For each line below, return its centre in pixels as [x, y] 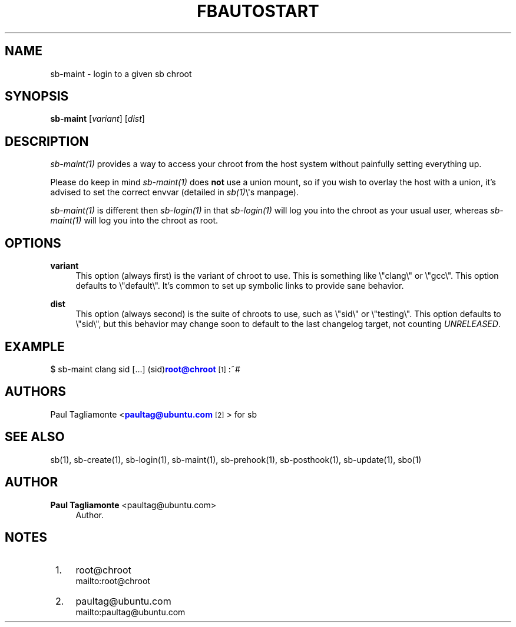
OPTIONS [33, 243]
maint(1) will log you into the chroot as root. [134, 221]
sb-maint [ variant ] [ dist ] [97, 119]
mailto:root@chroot [113, 581]
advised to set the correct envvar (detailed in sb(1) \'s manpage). [174, 192]
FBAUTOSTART [258, 11]
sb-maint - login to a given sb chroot [121, 74]
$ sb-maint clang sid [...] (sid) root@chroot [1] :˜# [145, 369]
